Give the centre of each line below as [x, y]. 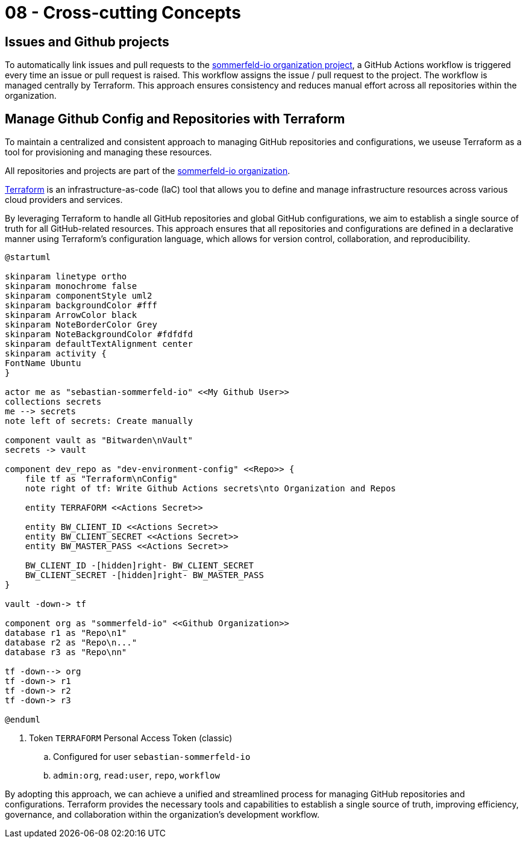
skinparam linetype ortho [66, 277]
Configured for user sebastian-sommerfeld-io [152, 757]
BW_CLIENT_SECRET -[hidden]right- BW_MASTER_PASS [144, 575]
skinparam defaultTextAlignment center [99, 344]
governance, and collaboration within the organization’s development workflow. [162, 815]
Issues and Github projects [87, 42]
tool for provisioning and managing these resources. [108, 152]
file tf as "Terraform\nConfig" [101, 479]
